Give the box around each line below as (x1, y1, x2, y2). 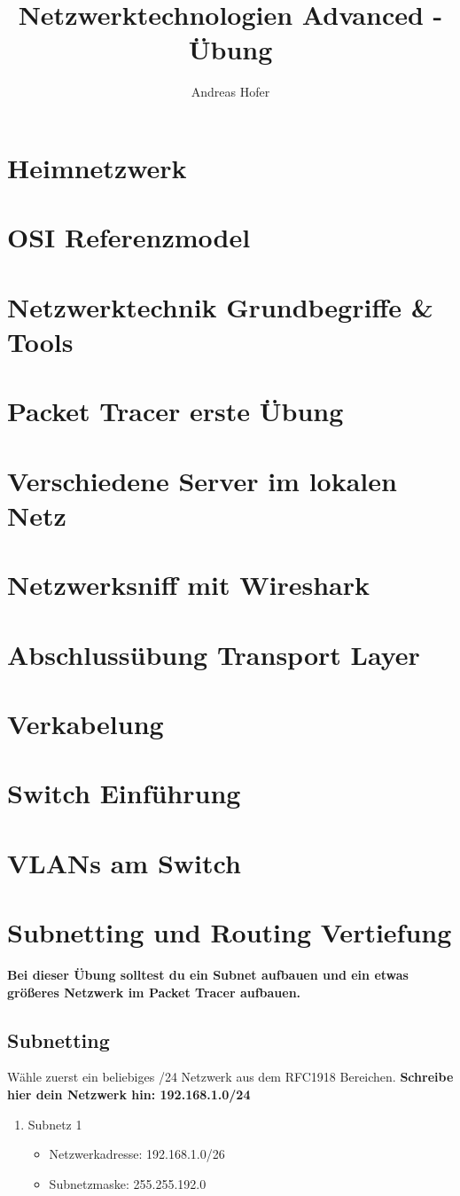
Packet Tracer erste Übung (7, 393, 344, 429)
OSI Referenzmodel (7, 219, 251, 255)
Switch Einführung (7, 775, 241, 811)
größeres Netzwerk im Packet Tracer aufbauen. (7, 982, 301, 1001)
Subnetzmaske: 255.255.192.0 (49, 1174, 207, 1192)
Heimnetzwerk (7, 149, 187, 185)
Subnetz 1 (27, 1114, 82, 1133)
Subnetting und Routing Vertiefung (7, 914, 452, 950)
